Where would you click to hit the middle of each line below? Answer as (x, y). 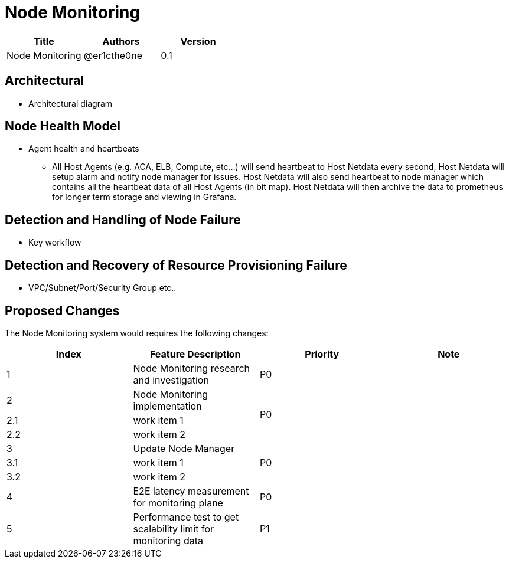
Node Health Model (63, 126)
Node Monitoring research (191, 368)
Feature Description (195, 354)
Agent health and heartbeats (84, 149)
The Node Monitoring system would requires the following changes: (137, 333)
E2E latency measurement (191, 491)
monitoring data (168, 540)
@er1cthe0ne (113, 55)
